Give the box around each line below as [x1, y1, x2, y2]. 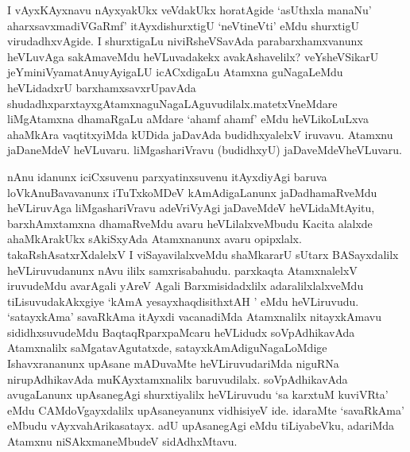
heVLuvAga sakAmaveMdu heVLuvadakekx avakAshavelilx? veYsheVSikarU [7, 48, 379, 64]
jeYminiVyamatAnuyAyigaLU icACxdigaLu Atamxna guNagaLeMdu [7, 64, 343, 80]
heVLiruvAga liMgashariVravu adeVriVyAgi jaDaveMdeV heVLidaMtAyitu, [7, 199, 375, 216]
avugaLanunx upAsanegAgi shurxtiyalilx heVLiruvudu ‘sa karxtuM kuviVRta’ [7, 386, 389, 403]
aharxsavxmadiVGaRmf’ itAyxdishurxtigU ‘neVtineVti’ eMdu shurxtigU [7, 17, 359, 33]
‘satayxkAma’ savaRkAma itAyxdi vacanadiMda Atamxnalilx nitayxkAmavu [7, 308, 381, 325]
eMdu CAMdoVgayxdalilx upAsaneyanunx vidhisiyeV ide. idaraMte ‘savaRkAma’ [7, 401, 404, 418]
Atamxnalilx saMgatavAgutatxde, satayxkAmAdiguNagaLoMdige [7, 339, 327, 356]
